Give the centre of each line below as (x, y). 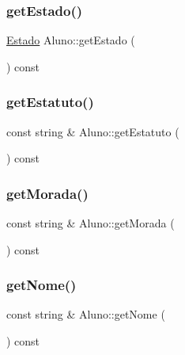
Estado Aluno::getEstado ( (71, 40)
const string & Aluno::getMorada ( (91, 223)
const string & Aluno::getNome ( (86, 314)
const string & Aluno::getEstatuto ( (93, 131)
